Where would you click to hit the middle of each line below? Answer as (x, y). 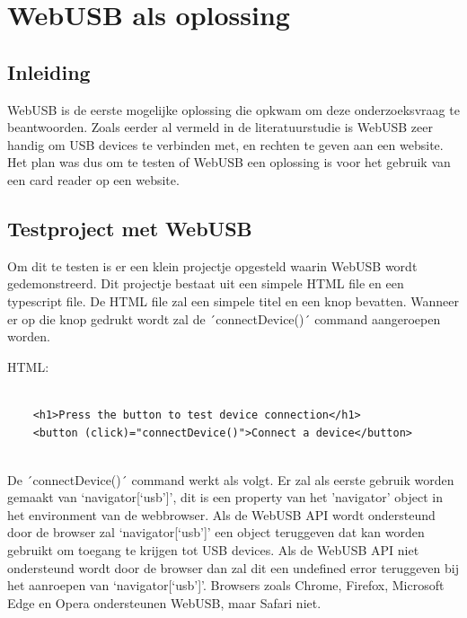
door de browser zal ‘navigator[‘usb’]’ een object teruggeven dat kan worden (216, 532)
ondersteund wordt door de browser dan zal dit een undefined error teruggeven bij (233, 567)
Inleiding (49, 71)
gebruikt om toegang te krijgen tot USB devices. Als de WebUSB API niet (213, 550)
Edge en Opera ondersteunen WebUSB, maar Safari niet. (164, 602)
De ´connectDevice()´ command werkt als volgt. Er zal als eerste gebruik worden (231, 479)
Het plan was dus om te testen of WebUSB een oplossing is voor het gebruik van (229, 162)
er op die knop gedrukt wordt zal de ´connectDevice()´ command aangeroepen (224, 318)
